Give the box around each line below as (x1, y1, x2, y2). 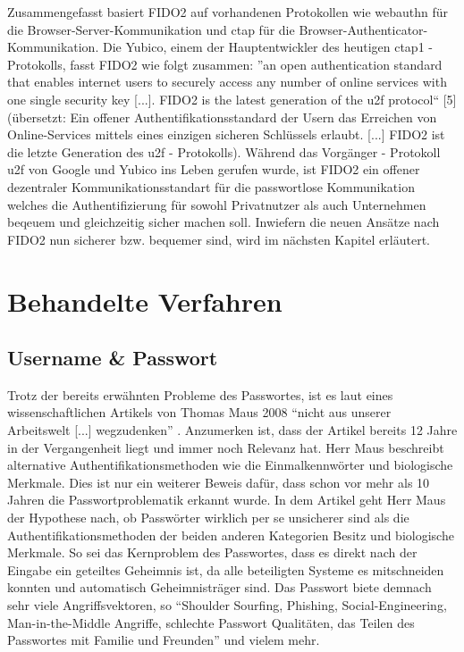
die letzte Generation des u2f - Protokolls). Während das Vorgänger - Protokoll (7, 142, 441, 161)
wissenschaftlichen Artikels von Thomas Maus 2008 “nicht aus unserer (7, 403, 392, 422)
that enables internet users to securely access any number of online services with (7, 72, 447, 91)
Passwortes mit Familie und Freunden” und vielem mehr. (7, 631, 320, 649)
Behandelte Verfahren (7, 282, 283, 319)
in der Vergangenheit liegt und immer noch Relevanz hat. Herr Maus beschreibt (7, 438, 444, 456)
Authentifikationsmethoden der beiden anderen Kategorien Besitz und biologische (7, 525, 454, 544)
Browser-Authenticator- (299, 20, 428, 38)
